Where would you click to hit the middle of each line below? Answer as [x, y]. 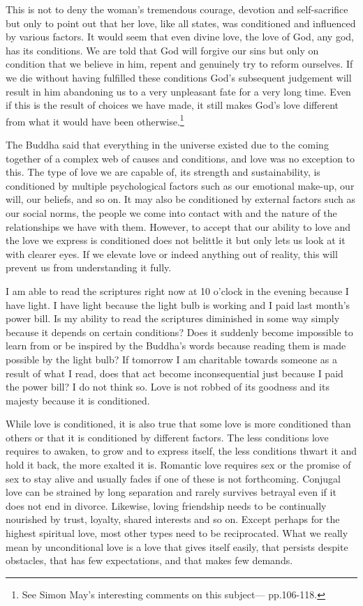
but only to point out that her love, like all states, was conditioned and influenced [181, 23]
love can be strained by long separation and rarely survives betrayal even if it [171, 492]
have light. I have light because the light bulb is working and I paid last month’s [178, 304]
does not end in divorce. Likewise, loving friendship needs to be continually [166, 505]
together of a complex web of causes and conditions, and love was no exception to [180, 158]
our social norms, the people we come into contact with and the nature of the [171, 212]
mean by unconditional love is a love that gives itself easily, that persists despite [177, 546]
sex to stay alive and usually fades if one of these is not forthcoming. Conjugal [173, 478]
